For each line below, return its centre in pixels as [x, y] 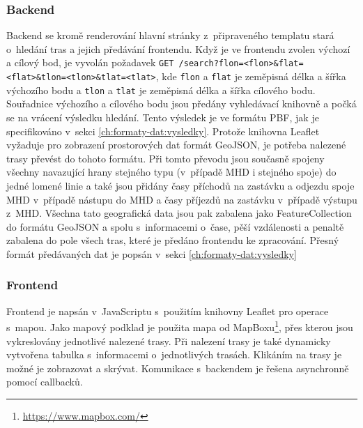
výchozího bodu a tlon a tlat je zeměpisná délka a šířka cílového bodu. [161, 90]
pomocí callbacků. [45, 382]
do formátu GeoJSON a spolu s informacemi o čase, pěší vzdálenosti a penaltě [175, 226]
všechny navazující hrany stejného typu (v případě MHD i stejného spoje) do [171, 172]
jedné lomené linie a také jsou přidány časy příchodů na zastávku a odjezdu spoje [180, 185]
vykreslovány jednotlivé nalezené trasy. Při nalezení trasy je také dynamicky [169, 341]
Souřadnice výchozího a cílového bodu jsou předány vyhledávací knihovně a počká [181, 104]
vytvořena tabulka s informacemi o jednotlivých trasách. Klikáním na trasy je [174, 354]
